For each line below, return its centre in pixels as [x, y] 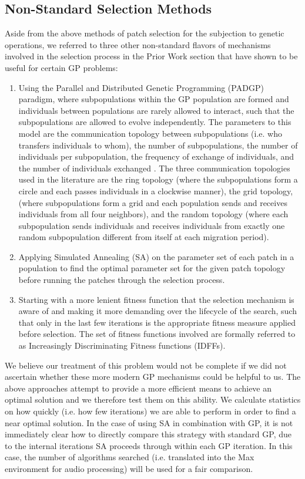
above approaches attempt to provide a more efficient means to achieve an [138, 388]
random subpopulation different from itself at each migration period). [144, 237]
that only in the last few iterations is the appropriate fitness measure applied [157, 322]
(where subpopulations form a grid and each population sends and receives [153, 202]
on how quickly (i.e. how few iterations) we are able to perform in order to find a [150, 411]
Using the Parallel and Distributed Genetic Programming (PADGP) [141, 87]
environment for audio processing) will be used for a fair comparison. [129, 468]
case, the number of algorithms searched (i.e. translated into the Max [130, 457]
